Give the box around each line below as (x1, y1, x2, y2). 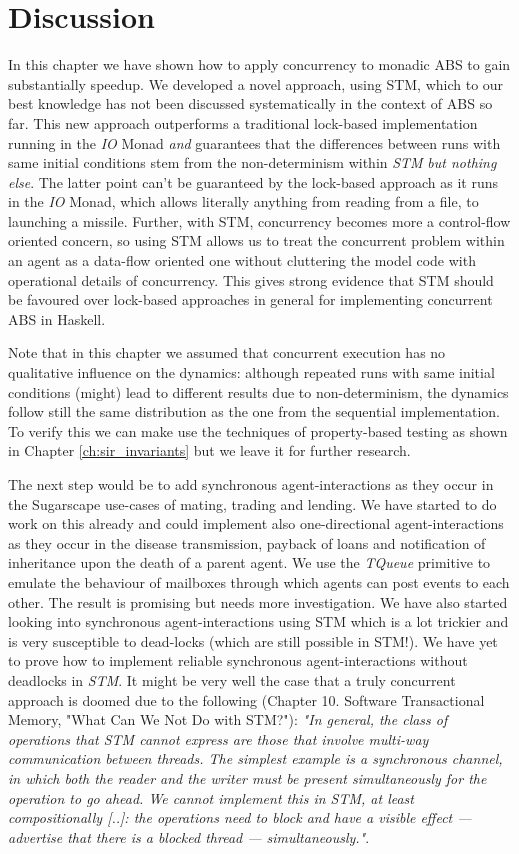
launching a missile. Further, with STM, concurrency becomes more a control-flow (8, 210, 511, 231)
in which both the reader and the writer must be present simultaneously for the (8, 767, 487, 788)
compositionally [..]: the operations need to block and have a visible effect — (8, 807, 472, 828)
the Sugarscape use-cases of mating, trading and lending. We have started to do (8, 493, 497, 514)
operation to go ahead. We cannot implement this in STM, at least (8, 787, 414, 808)
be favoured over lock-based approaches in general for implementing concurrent (8, 289, 493, 310)
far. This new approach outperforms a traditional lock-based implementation (8, 112, 478, 133)
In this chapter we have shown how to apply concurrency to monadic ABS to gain (8, 54, 511, 75)
